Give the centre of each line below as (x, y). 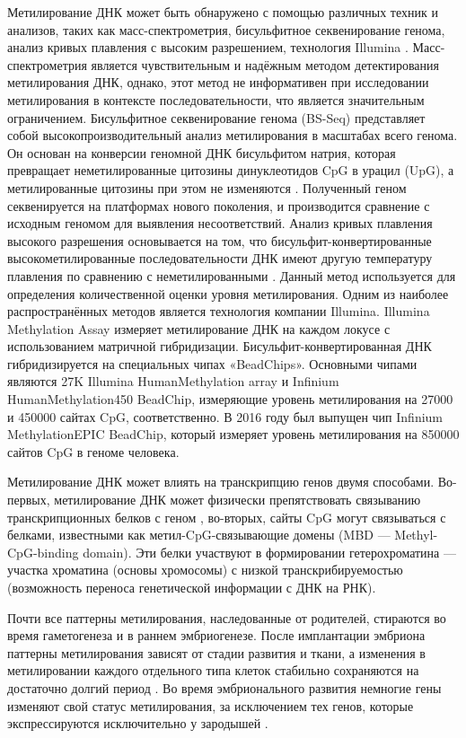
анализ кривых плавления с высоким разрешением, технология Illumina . (208, 47)
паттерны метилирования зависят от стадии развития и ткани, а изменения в (216, 652)
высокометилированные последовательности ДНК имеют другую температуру (220, 258)
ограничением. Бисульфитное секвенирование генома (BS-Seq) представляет (216, 117)
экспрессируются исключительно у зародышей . (138, 723)
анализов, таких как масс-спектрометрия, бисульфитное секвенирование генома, (226, 29)
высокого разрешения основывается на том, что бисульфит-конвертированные (220, 240)
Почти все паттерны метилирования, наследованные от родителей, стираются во (227, 617)
